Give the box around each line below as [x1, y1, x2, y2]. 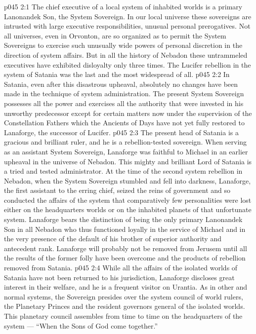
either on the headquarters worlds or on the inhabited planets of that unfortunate [4, 204, 252, 215]
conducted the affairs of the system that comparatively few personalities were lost [4, 194, 252, 205]
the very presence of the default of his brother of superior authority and [4, 233, 221, 244]
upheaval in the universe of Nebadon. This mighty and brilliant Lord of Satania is [4, 156, 252, 166]
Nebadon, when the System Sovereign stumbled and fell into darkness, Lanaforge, [4, 175, 251, 186]
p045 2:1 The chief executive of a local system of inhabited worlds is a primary [4, 1, 243, 11]
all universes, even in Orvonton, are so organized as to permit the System [4, 30, 226, 40]
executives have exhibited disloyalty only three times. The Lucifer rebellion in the [4, 59, 251, 70]
